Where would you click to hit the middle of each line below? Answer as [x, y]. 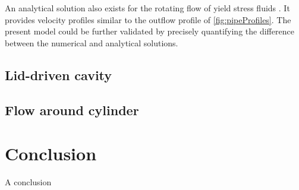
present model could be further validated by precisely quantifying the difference [149, 31]
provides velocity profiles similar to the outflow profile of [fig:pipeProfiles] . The [148, 19]
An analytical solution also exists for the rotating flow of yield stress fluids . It [147, 8]
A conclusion [28, 182]
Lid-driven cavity [59, 75]
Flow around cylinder [72, 110]
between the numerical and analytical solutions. [92, 42]
